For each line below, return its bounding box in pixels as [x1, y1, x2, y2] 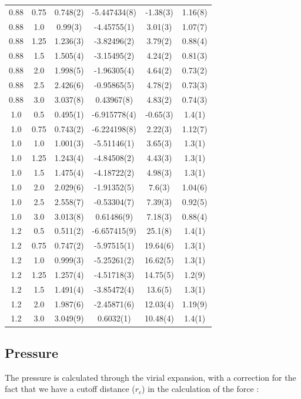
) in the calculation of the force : [142, 383, 259, 395]
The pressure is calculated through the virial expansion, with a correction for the [5, 371, 296, 383]
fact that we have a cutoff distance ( [5, 383, 135, 395]
